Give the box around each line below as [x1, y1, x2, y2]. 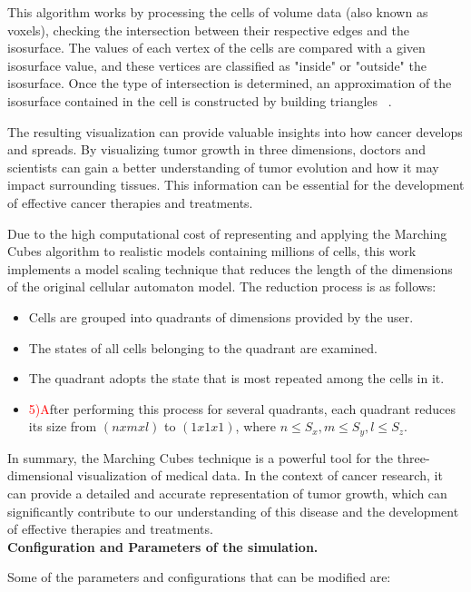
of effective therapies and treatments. [7, 519, 213, 538]
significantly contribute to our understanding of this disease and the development [7, 501, 459, 520]
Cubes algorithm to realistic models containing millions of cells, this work [7, 242, 417, 261]
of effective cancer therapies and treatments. [7, 192, 253, 212]
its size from [28, 417, 97, 436]
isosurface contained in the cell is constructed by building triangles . [7, 91, 392, 110]
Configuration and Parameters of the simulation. [7, 537, 319, 556]
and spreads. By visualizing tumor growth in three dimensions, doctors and [7, 140, 426, 159]
